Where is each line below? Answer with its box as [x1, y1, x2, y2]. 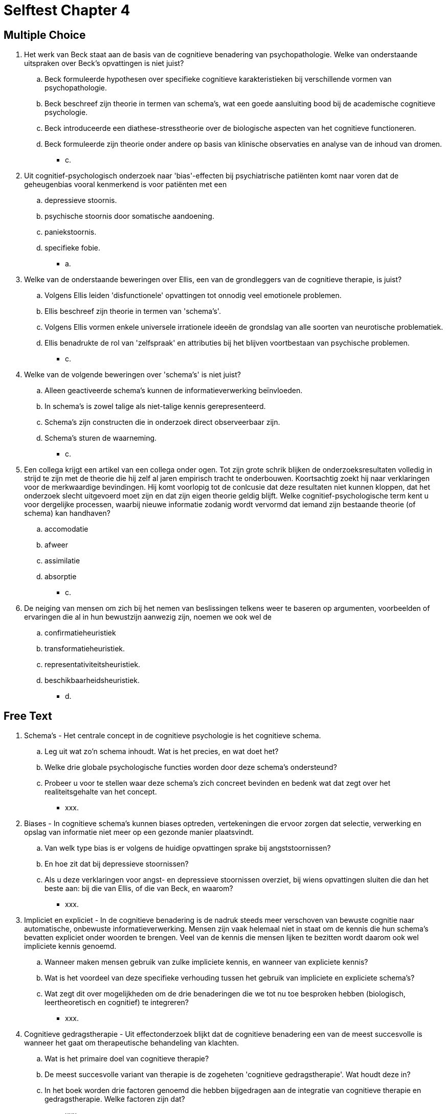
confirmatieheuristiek [44, 628, 116, 638]
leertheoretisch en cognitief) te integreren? [44, 998, 189, 1007]
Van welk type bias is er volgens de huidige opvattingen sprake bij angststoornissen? [44, 844, 331, 853]
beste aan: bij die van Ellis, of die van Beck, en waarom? [44, 884, 233, 893]
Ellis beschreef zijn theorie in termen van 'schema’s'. [44, 307, 221, 316]
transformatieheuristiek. [44, 644, 125, 653]
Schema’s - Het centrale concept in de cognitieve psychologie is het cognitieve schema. [24, 731, 321, 740]
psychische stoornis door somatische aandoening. [44, 212, 214, 221]
